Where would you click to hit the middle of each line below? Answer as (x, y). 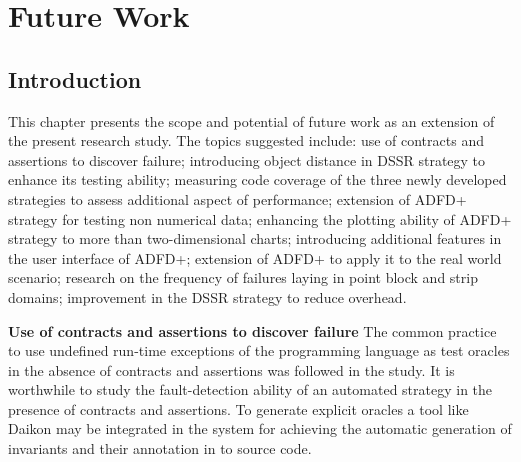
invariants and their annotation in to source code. (160, 448)
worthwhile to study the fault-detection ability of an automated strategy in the (250, 389)
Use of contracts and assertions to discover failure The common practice (252, 330)
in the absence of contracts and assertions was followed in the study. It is (231, 369)
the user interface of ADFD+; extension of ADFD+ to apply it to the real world (255, 257)
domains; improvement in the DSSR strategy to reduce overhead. (207, 296)
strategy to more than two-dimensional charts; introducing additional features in (255, 238)
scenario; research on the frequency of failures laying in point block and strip (243, 277)
